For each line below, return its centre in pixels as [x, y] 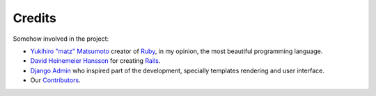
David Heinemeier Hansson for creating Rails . [95, 61]
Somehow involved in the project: [61, 39]
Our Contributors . [55, 80]
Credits [35, 18]
